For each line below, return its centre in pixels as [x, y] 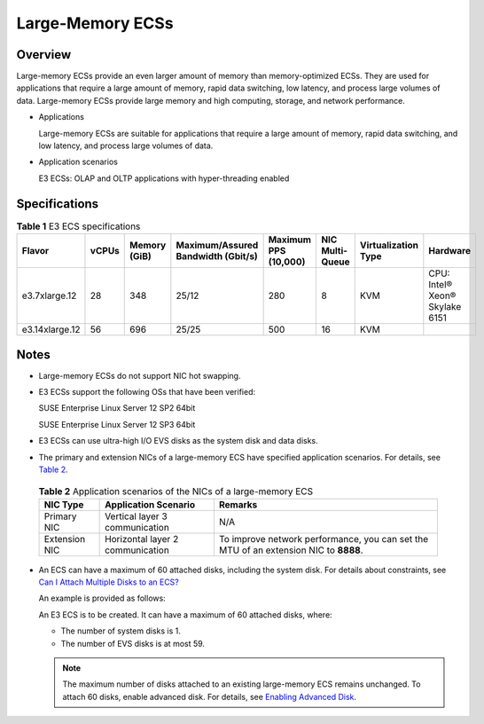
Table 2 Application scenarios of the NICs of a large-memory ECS [176, 491]
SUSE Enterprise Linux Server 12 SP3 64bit [117, 424]
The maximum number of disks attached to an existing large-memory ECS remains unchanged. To [242, 684]
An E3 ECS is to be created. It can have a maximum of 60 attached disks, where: [185, 614]
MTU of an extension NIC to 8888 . [291, 550]
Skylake [445, 307]
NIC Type [64, 504]
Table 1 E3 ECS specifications [78, 226]
